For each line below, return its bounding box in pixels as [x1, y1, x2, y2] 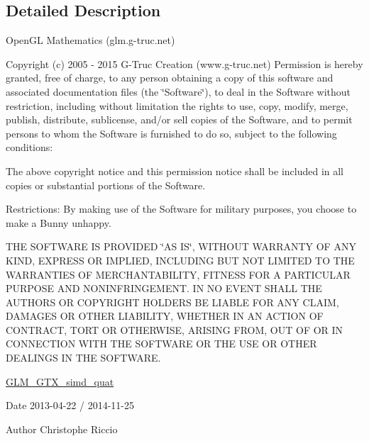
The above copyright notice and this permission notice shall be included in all [6, 163, 344, 178]
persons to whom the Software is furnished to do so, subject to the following [6, 125, 337, 140]
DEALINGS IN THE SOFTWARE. [6, 350, 161, 365]
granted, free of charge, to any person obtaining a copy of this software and [6, 70, 334, 85]
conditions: [6, 140, 53, 155]
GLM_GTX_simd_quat [6, 374, 114, 389]
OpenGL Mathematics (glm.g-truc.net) [6, 33, 175, 48]
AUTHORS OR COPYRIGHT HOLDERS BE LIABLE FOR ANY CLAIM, [6, 294, 339, 309]
